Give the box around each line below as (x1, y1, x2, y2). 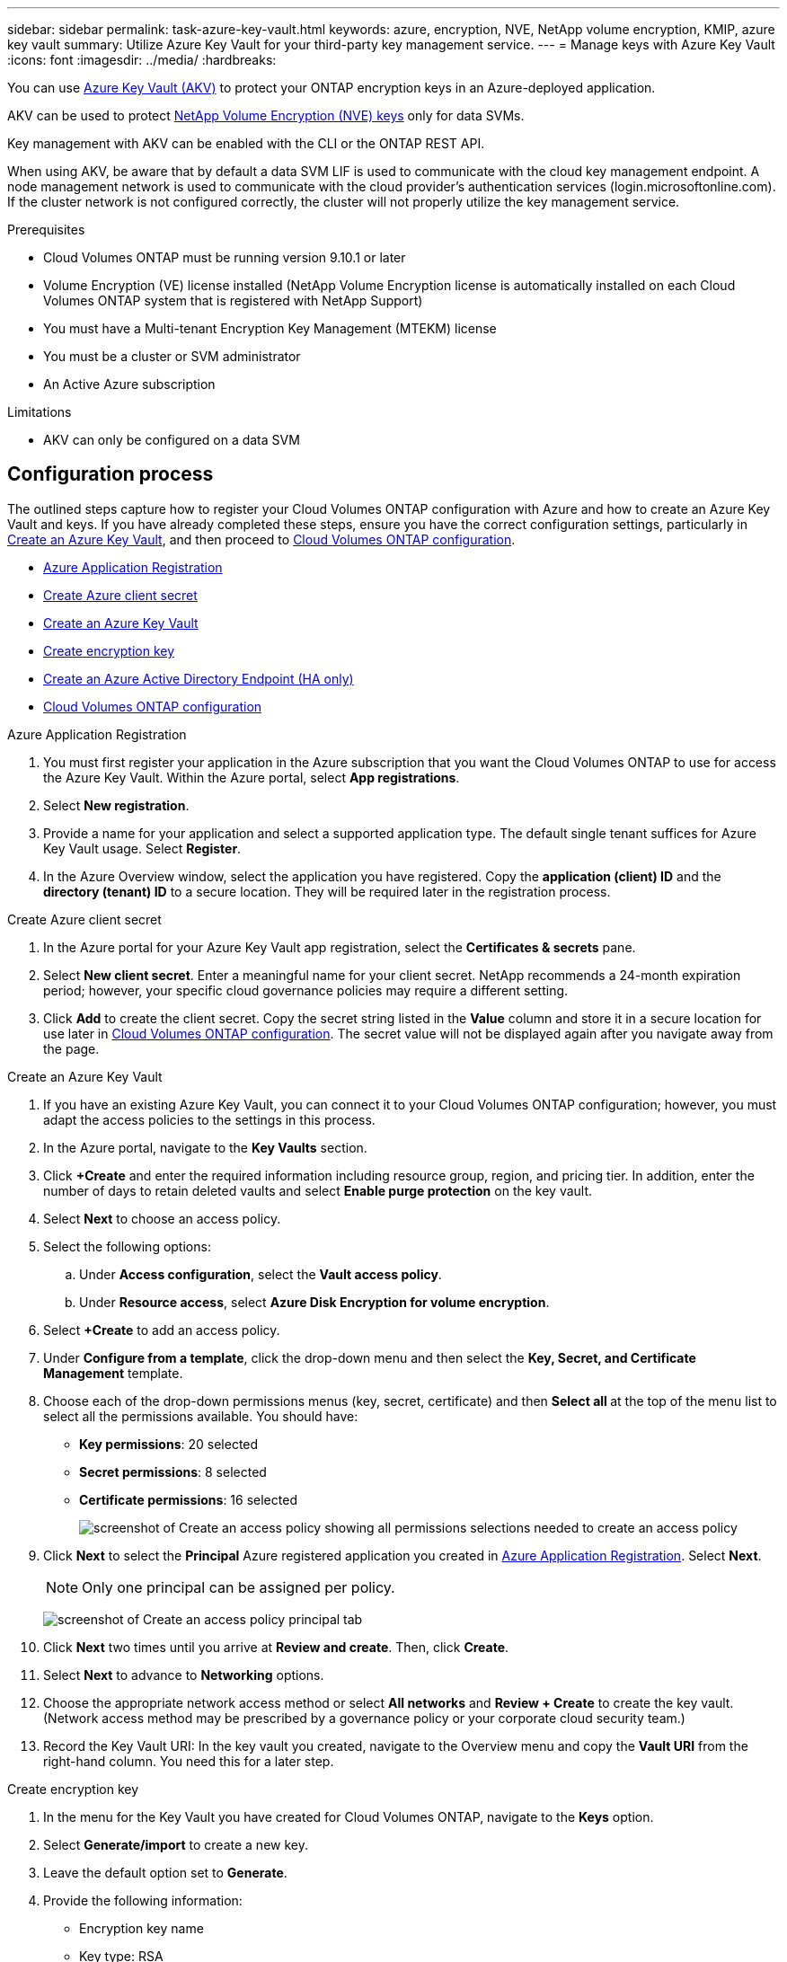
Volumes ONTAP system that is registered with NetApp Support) (43, 293, 423, 308)
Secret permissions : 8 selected (79, 1463, 267, 1480)
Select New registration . (43, 797, 190, 813)
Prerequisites (7, 222, 85, 237)
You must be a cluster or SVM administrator (43, 349, 301, 364)
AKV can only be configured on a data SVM (43, 432, 300, 447)
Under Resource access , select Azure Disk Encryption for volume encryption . (79, 1294, 550, 1310)
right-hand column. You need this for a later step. (43, 1753, 334, 1769)
